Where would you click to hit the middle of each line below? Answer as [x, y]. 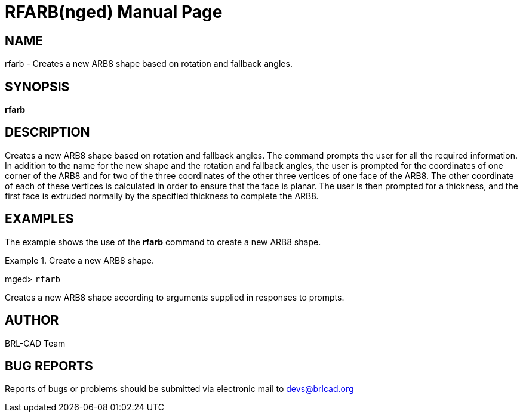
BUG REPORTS [49, 366]
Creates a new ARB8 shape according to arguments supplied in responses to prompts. [175, 297]
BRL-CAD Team [35, 343]
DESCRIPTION [47, 132]
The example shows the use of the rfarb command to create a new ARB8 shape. [163, 242]
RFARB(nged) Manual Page [114, 12]
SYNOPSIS [37, 87]
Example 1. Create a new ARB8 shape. [79, 260]
